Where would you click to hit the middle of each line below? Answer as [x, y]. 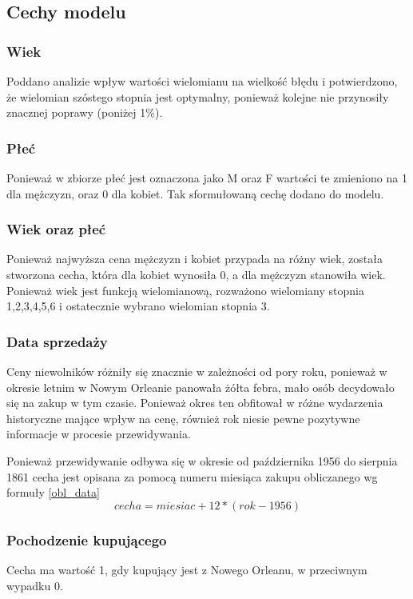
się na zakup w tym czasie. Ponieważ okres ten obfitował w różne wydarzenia [195, 403]
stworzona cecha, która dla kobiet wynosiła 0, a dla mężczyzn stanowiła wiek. [196, 274]
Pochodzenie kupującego [87, 539]
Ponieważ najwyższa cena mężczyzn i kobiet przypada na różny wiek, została [195, 259]
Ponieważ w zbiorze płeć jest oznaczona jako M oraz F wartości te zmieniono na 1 [207, 178]
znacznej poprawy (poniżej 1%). [85, 112]
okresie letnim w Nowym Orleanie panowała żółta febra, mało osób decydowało [201, 387]
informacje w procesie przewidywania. [99, 434]
